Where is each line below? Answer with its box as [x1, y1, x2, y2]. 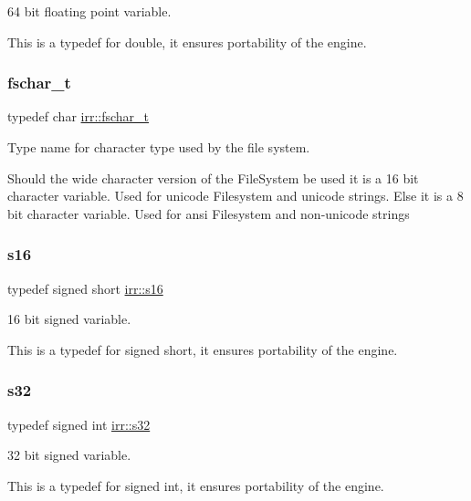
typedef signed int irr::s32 [7, 414, 151, 433]
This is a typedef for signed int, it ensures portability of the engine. [7, 475, 384, 495]
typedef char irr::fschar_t [7, 107, 150, 126]
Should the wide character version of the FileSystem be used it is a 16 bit [7, 168, 419, 187]
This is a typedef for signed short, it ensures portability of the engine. [7, 339, 398, 359]
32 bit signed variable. [7, 445, 131, 464]
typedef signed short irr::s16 [7, 278, 163, 297]
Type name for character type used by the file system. [7, 138, 310, 156]
